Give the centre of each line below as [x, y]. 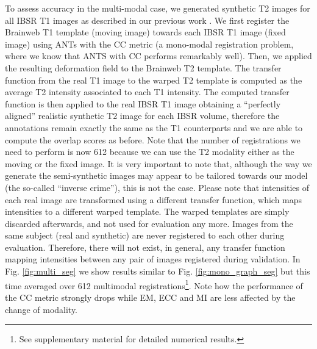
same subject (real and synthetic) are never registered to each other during [145, 235]
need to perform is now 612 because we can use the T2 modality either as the [150, 152]
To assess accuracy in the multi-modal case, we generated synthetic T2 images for [158, 8]
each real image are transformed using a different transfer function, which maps [154, 199]
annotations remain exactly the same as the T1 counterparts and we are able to [154, 127]
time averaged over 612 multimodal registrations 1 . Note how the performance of [154, 284]
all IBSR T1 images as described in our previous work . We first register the [147, 20]
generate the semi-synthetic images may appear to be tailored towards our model [156, 175]
